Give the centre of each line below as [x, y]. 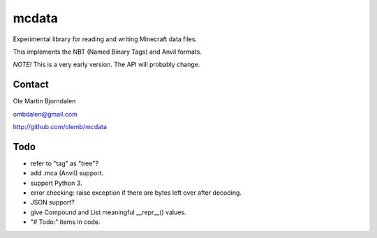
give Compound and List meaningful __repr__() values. [108, 212]
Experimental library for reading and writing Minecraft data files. [105, 39]
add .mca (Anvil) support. [67, 173]
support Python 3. [57, 183]
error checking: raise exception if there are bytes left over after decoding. [136, 193]
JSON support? [52, 202]
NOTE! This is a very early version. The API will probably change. [106, 65]
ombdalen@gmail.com [45, 114]
